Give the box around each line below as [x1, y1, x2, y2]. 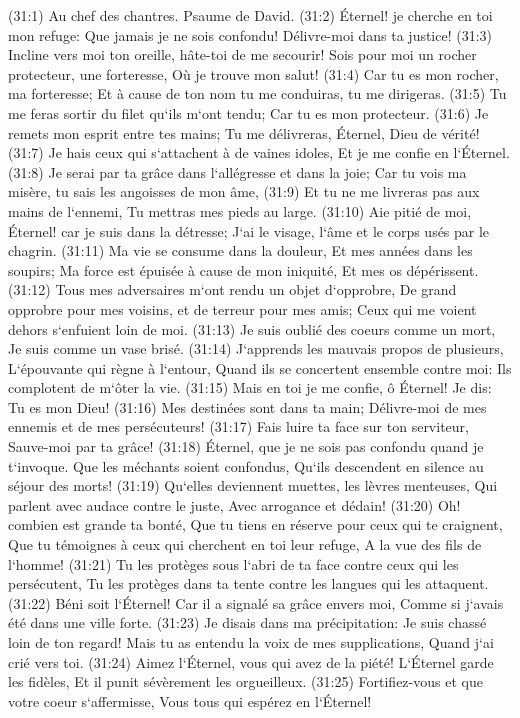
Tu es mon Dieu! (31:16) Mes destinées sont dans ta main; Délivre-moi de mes [8, 396, 487, 417]
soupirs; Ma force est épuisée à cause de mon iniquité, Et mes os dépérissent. [8, 259, 479, 280]
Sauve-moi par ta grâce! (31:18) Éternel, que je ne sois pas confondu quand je [8, 436, 484, 457]
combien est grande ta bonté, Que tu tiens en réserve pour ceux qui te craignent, [8, 514, 503, 535]
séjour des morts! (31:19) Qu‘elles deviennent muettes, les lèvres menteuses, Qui [8, 475, 498, 496]
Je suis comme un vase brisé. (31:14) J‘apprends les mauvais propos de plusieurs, [8, 338, 504, 359]
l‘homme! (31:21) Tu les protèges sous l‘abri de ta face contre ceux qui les [8, 553, 459, 574]
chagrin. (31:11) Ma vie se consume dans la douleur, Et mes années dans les [8, 240, 473, 261]
